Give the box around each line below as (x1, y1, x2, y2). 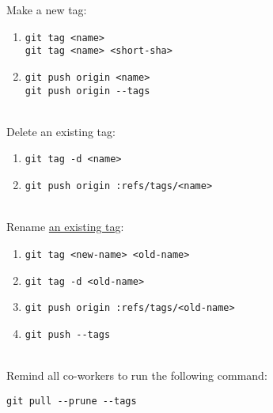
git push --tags (25, 328, 111, 340)
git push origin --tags (25, 85, 150, 97)
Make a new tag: (6, 2, 87, 17)
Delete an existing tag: (6, 123, 116, 139)
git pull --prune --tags (6, 395, 137, 407)
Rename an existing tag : (6, 218, 124, 235)
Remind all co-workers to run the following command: (6, 367, 267, 384)
